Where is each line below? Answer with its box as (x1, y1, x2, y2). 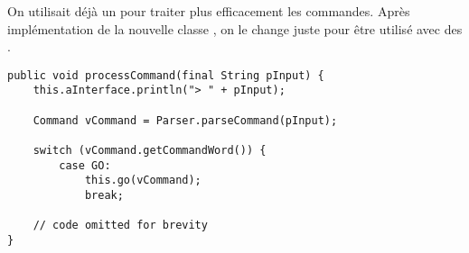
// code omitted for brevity (33, 219, 208, 232)
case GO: (59, 158, 111, 172)
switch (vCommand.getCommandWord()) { (33, 144, 267, 158)
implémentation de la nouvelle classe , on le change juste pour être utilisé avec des (7, 19, 463, 38)
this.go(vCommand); (84, 174, 202, 187)
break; (84, 189, 124, 203)
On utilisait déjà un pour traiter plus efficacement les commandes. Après (7, 2, 410, 20)
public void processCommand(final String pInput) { (7, 68, 324, 82)
